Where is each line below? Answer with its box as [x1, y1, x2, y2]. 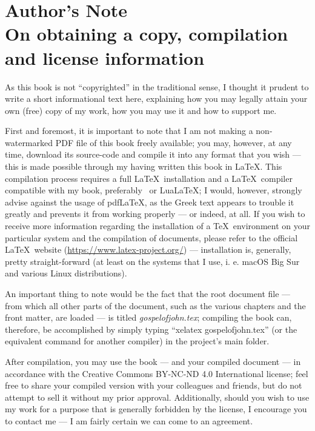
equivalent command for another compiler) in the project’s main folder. [5, 335, 270, 347]
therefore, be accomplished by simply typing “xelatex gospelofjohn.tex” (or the [5, 322, 297, 335]
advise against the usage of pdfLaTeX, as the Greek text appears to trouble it [5, 195, 294, 208]
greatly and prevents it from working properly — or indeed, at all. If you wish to [5, 207, 305, 220]
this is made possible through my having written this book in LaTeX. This [5, 160, 282, 173]
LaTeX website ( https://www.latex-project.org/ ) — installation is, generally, [5, 243, 291, 256]
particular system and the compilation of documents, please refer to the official [5, 231, 298, 244]
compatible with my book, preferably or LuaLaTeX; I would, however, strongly [5, 184, 302, 196]
